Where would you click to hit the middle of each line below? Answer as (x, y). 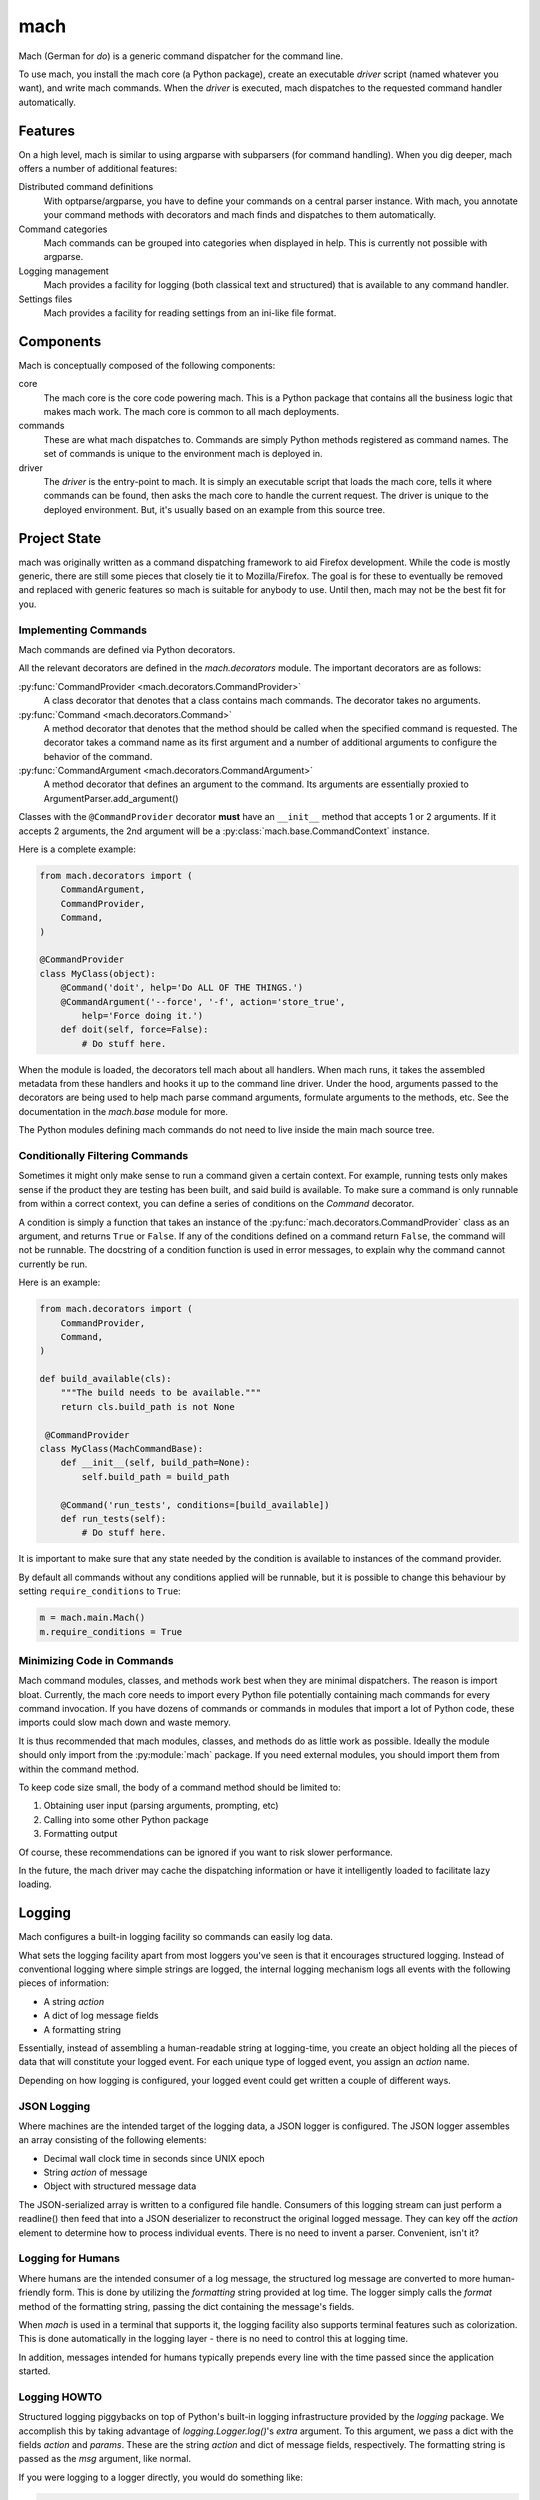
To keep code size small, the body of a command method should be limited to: (179, 1787)
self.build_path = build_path (155, 1476)
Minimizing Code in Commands (96, 1660)
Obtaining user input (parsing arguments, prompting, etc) (161, 1806)
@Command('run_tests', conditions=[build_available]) (195, 1504)
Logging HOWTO (60, 2397)
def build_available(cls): (105, 1379)
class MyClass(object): (98, 973)
